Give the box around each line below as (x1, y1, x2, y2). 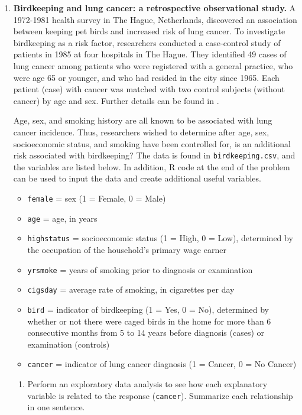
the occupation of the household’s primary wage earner (27, 243, 226, 255)
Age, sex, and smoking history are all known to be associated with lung (13, 114, 272, 127)
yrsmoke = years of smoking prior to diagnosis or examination (27, 263, 253, 275)
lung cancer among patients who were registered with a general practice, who (13, 59, 293, 72)
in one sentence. (27, 401, 85, 413)
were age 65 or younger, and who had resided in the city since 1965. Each (13, 71, 280, 83)
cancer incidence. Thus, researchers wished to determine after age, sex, (13, 125, 269, 138)
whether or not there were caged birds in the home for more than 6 (27, 315, 271, 327)
